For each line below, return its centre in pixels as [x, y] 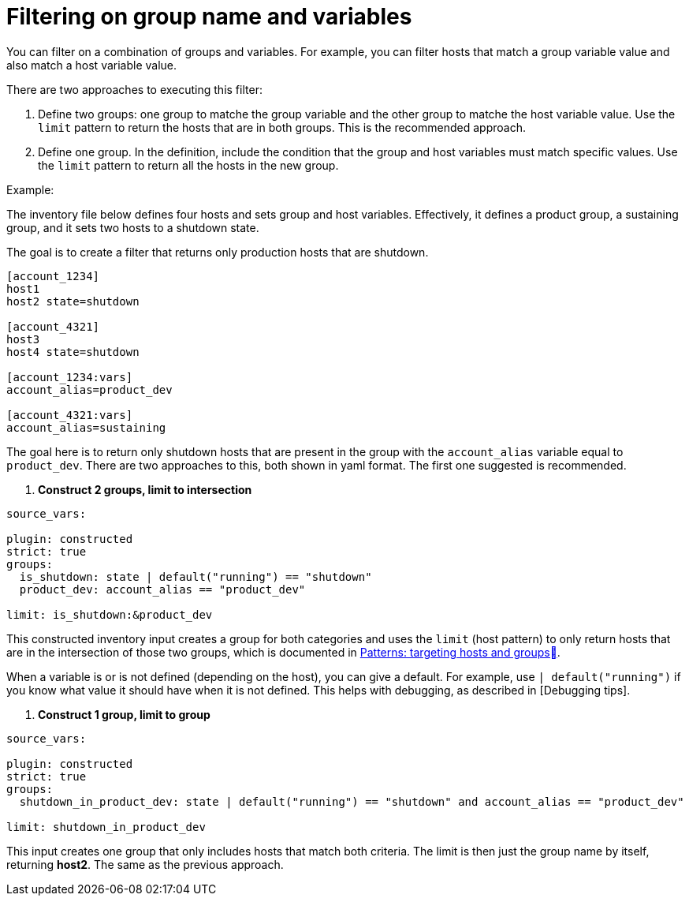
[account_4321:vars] [70, 415]
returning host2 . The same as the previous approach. [145, 864]
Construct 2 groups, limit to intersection [145, 489]
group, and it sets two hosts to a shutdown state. [133, 227]
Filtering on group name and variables [209, 17]
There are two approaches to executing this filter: [134, 89]
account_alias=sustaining [86, 427]
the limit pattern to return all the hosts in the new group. [188, 165]
